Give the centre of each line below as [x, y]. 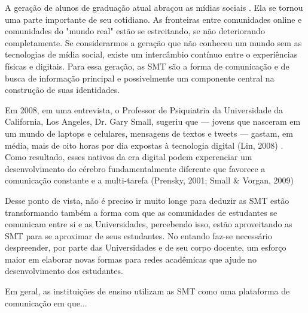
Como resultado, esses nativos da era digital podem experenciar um [129, 157]
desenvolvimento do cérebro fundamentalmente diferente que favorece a [135, 168]
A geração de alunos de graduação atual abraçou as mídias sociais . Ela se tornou [154, 7]
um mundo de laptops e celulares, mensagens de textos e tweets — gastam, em [149, 133]
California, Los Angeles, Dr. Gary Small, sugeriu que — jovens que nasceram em [153, 121]
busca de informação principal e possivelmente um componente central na [140, 78]
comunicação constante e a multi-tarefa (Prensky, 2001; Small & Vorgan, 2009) [150, 180]
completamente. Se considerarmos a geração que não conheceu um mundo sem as [153, 42]
